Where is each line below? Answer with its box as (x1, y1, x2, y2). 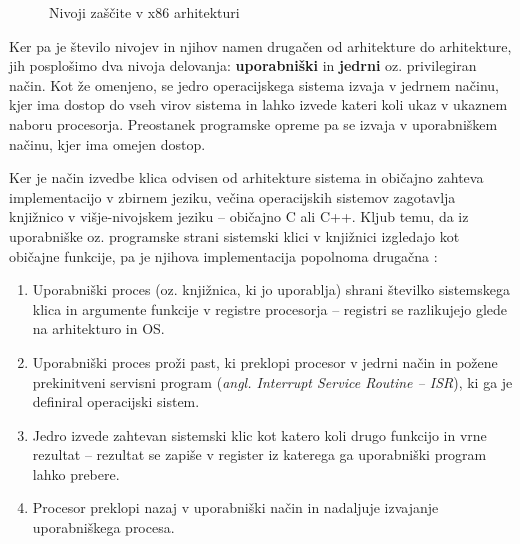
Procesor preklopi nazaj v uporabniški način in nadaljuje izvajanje (32, 497, 439, 518)
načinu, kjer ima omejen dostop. (9, 133, 206, 154)
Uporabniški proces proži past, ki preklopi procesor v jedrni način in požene (32, 351, 498, 372)
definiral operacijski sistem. (32, 391, 200, 412)
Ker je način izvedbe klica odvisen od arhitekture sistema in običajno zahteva (9, 167, 484, 188)
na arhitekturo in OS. (32, 318, 165, 339)
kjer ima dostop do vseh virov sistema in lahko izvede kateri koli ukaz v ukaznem (9, 94, 508, 115)
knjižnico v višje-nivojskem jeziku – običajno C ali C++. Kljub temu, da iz (9, 206, 469, 227)
